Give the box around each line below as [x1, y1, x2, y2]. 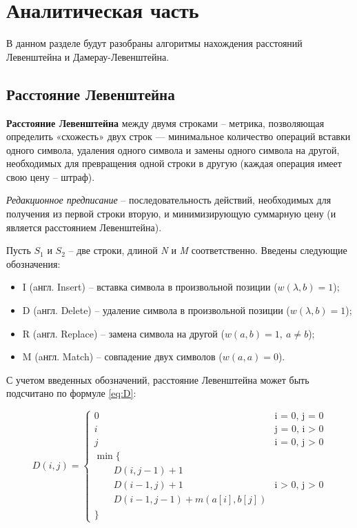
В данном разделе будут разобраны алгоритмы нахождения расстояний [6, 36, 303, 50]
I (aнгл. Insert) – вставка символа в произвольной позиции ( [22, 280, 278, 294]
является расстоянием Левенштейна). [6, 219, 162, 234]
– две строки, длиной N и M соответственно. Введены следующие [68, 243, 347, 257]
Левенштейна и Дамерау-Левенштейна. [6, 49, 170, 63]
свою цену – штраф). [6, 169, 95, 184]
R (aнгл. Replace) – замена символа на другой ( [22, 326, 225, 340]
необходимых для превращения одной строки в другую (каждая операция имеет [6, 156, 342, 170]
